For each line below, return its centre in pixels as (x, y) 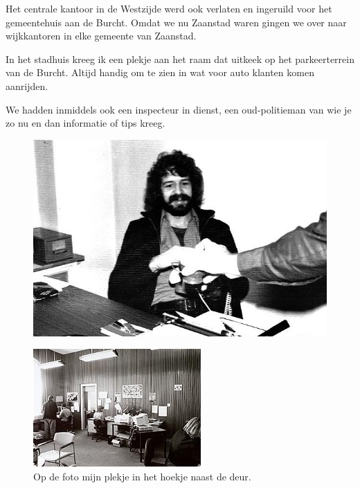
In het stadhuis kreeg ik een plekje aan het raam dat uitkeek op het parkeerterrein (180, 58)
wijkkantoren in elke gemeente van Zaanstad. (101, 36)
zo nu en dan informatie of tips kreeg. (85, 123)
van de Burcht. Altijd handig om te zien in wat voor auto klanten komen (160, 72)
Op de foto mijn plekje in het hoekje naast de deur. (142, 476)
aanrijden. (27, 85)
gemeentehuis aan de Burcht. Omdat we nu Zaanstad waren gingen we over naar (176, 22)
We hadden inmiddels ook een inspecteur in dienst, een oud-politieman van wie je (179, 109)
